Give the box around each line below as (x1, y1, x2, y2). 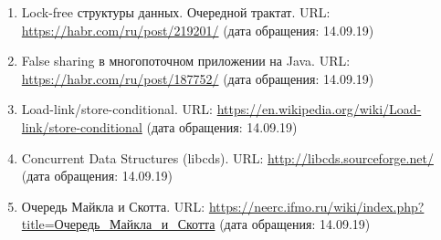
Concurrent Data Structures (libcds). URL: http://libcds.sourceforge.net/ (21, 148, 434, 167)
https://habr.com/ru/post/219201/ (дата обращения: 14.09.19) (21, 20, 374, 39)
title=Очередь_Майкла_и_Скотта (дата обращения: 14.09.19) (21, 214, 371, 234)
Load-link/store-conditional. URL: (21, 99, 213, 119)
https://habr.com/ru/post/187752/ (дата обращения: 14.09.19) (21, 68, 374, 88)
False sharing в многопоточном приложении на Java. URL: (21, 51, 351, 70)
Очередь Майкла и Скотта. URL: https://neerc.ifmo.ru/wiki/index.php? (21, 196, 425, 215)
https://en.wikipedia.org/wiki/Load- (216, 99, 422, 119)
